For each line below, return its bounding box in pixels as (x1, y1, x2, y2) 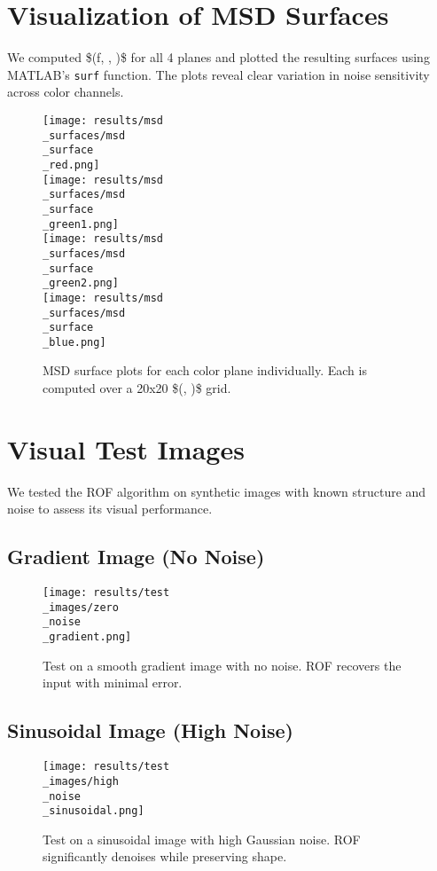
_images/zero (43, 600, 119, 614)
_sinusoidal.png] (43, 804, 144, 818)
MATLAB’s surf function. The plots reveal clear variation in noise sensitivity (7, 65, 430, 83)
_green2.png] (43, 277, 119, 290)
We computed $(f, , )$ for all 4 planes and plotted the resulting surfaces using (7, 48, 430, 67)
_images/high (43, 774, 119, 788)
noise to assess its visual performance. (7, 499, 213, 518)
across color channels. (7, 82, 124, 101)
